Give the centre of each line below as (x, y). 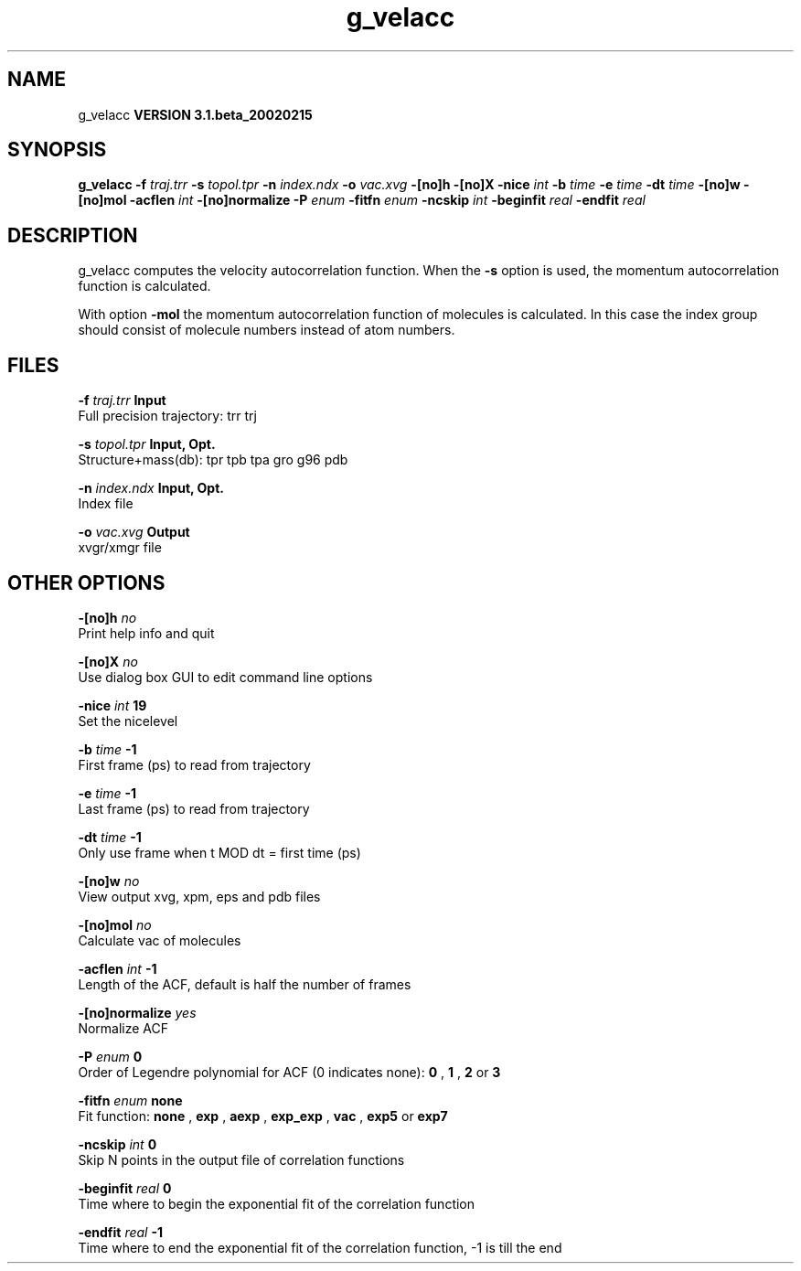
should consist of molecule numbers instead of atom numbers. (267, 330)
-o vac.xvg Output (134, 532)
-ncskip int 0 (117, 1144)
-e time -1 (107, 793)
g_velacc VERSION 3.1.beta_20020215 (195, 114)
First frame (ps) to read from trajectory (194, 764)
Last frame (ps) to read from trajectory (194, 808)
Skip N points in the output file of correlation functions (241, 1159)
